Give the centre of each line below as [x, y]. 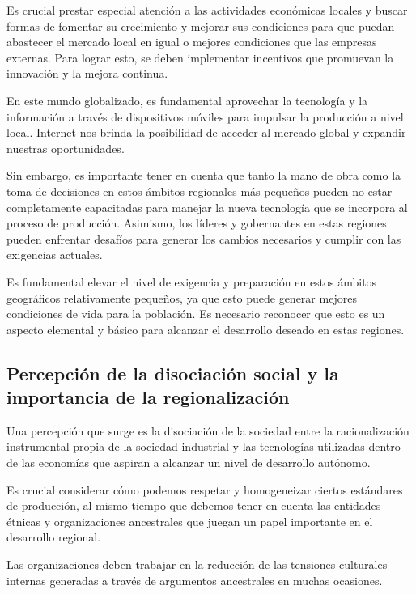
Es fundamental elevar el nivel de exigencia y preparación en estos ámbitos [192, 281]
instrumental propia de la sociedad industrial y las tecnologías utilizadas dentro [204, 446]
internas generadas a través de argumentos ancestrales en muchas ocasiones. [195, 580]
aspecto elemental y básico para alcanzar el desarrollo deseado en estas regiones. [206, 329]
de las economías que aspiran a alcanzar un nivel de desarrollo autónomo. [189, 462]
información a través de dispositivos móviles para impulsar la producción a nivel [205, 116]
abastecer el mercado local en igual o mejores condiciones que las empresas [192, 42]
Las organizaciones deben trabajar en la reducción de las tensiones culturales [197, 564]
